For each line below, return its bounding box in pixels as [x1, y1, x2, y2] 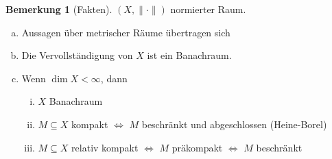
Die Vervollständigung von [21, 48, 133, 62]
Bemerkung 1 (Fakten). [5, 2, 112, 16]
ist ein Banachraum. [147, 48, 232, 62]
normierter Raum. [170, 2, 246, 16]
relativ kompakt [71, 140, 139, 154]
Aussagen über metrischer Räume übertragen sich [21, 25, 230, 39]
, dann [100, 71, 128, 85]
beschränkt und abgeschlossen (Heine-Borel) [141, 117, 327, 131]
